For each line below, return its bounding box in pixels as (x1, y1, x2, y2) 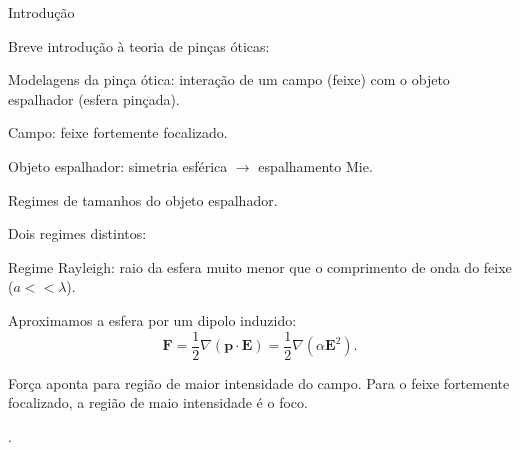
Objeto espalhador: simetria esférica (8, 155, 228, 176)
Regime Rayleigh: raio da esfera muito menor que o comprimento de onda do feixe (8, 256, 512, 277)
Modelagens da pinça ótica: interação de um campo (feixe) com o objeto (8, 69, 450, 90)
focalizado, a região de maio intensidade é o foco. (8, 392, 308, 413)
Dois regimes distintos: (8, 223, 147, 244)
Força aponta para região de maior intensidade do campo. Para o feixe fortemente (8, 372, 510, 393)
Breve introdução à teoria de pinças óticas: (8, 35, 270, 56)
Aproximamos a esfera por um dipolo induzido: (8, 309, 297, 330)
